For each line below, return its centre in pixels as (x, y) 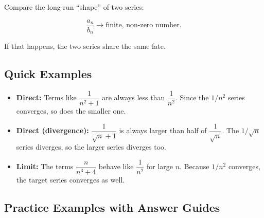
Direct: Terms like (46, 97)
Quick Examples (48, 74)
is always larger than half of (163, 130)
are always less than (134, 97)
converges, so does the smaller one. (71, 110)
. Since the (192, 97)
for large (160, 166)
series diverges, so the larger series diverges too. (91, 147)
